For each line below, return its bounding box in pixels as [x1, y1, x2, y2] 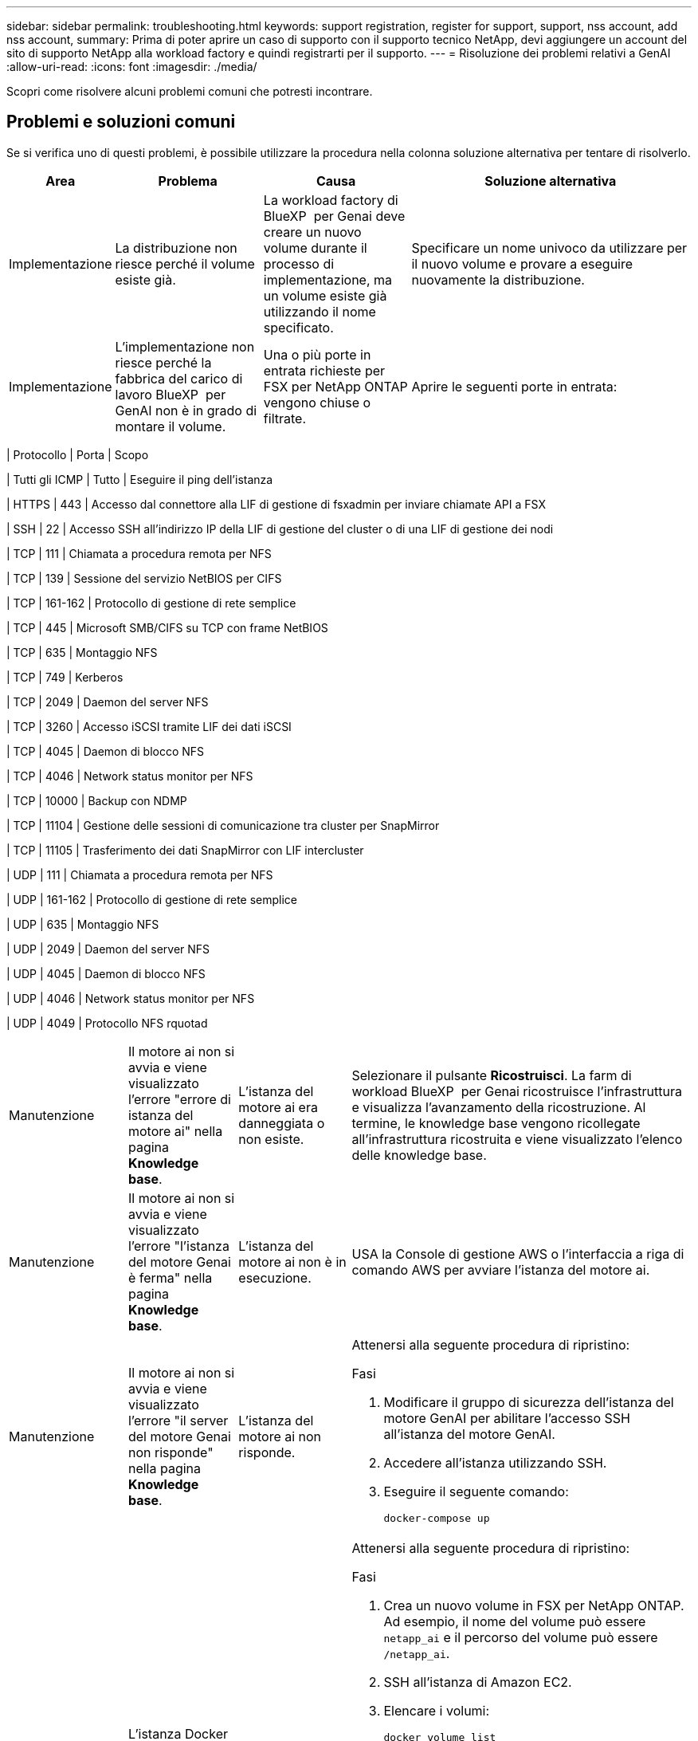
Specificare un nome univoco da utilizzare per [411, 239, 688, 256]
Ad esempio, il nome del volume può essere [383, 1613, 646, 1629]
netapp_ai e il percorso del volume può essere [383, 1629, 658, 1645]
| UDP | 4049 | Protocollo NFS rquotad [6, 1016, 208, 1030]
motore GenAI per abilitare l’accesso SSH [383, 1409, 630, 1426]
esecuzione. [238, 1269, 312, 1286]
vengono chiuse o [263, 394, 371, 411]
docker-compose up [383, 1511, 490, 1524]
